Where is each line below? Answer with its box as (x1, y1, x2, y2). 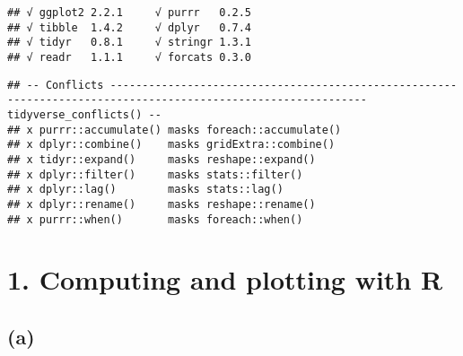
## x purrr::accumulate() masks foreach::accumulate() (7, 123, 342, 136)
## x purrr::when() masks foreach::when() (7, 213, 303, 226)
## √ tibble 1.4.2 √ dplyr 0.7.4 (7, 21, 252, 34)
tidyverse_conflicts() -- (7, 108, 162, 121)
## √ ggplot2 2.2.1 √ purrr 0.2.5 (7, 6, 252, 19)
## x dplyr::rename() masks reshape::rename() (7, 197, 316, 211)
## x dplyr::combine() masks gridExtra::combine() (7, 138, 336, 152)
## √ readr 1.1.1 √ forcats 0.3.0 (7, 50, 252, 64)
